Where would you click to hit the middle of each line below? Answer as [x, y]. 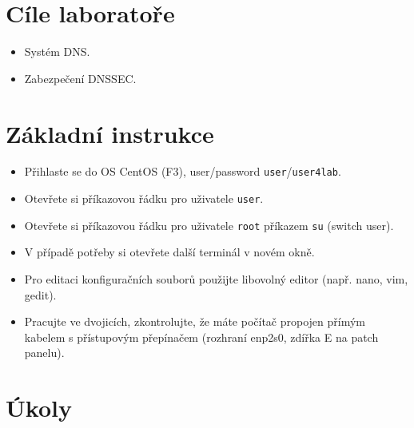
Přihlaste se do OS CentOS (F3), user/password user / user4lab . [183, 171]
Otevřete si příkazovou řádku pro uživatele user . [144, 198]
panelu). [44, 353]
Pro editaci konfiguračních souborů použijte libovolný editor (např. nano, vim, [216, 279]
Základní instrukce [110, 133]
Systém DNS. [57, 52]
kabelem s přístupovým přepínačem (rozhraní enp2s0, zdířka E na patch [201, 337]
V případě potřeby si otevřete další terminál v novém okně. [169, 252]
